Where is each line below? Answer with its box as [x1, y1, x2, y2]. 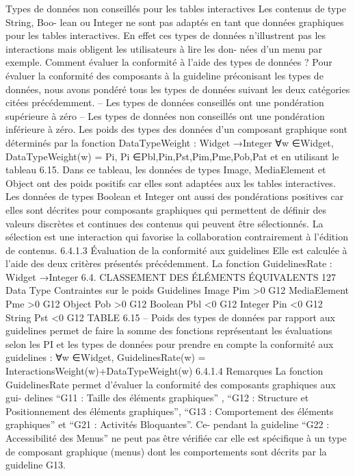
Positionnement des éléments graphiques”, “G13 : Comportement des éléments [5, 403, 334, 418]
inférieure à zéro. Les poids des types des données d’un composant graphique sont [5, 122, 347, 136]
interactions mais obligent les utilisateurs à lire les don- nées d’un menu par [5, 41, 323, 55]
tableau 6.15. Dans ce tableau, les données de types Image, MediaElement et [5, 162, 326, 177]
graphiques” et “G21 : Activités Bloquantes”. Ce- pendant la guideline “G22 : [5, 417, 330, 431]
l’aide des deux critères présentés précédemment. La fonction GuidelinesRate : [5, 256, 332, 271]
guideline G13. [5, 458, 66, 472]
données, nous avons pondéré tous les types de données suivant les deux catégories [5, 82, 350, 96]
